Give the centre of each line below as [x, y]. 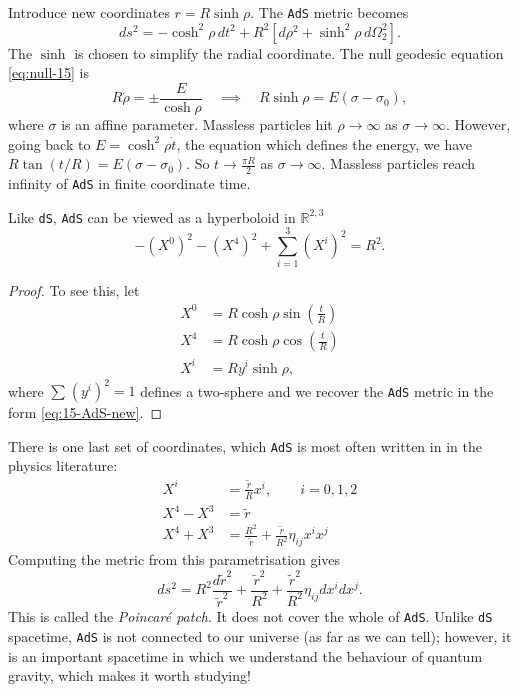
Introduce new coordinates [89, 12]
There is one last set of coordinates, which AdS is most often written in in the [245, 445]
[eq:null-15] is [48, 72]
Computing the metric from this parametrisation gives [174, 559]
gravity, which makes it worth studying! [129, 675]
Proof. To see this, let [74, 290]
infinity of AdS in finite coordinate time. [129, 182]
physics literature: [63, 465]
